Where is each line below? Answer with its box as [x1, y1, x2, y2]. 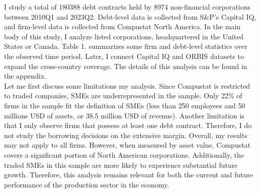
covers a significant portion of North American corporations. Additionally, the [4, 149, 244, 160]
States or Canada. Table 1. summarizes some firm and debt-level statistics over [4, 41, 247, 51]
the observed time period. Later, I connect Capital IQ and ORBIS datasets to [4, 50, 244, 61]
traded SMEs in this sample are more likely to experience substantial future [4, 159, 238, 170]
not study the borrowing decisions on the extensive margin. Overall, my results [4, 130, 247, 140]
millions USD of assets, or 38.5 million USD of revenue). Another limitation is [4, 110, 244, 120]
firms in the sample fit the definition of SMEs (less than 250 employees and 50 [4, 100, 245, 110]
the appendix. [4, 71, 47, 81]
